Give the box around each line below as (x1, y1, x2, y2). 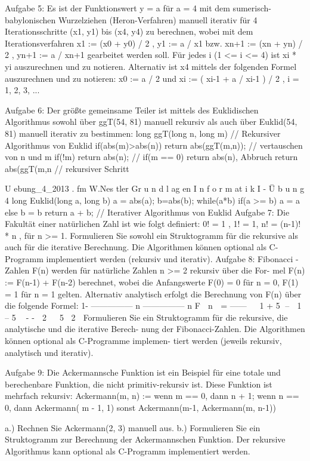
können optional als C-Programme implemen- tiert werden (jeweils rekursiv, (5, 334, 282, 347)
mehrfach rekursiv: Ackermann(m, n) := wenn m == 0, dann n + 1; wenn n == (5, 389, 299, 402)
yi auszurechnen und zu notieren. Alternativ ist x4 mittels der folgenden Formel (5, 60, 297, 72)
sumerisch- (232, 2, 271, 14)
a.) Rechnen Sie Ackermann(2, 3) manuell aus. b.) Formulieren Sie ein (5, 421, 261, 434)
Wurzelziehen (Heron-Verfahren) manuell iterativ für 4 (58, 13, 258, 26)
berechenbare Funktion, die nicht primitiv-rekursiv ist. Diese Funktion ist (5, 377, 272, 390)
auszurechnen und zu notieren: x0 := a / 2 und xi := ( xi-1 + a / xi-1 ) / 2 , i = (5, 72, 299, 84)
